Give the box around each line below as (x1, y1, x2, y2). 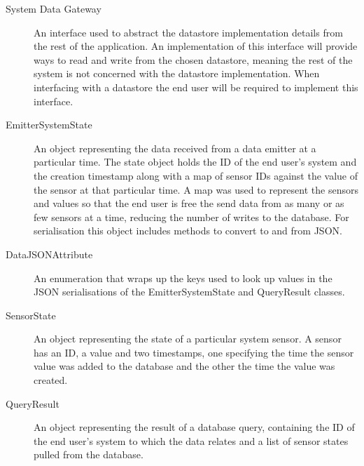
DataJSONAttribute (6, 246, 93, 261)
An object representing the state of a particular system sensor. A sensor (34, 331, 342, 346)
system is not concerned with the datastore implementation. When (34, 66, 320, 81)
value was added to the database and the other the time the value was (34, 359, 335, 373)
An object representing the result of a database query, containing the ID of (34, 420, 355, 434)
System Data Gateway (6, 1, 101, 15)
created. (34, 373, 68, 387)
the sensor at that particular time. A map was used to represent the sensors (34, 182, 358, 197)
